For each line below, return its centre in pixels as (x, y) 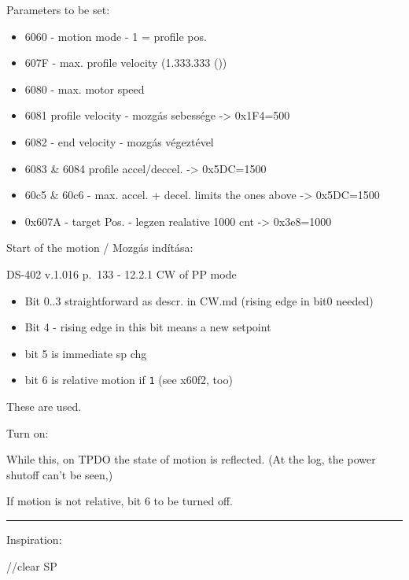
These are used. (44, 406)
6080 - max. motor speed (85, 89)
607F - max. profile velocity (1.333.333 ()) (126, 63)
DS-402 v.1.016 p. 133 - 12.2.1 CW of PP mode (122, 273)
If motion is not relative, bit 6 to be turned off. (120, 501)
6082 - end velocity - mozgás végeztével (119, 141)
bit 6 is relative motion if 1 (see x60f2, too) (129, 380)
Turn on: (28, 432)
